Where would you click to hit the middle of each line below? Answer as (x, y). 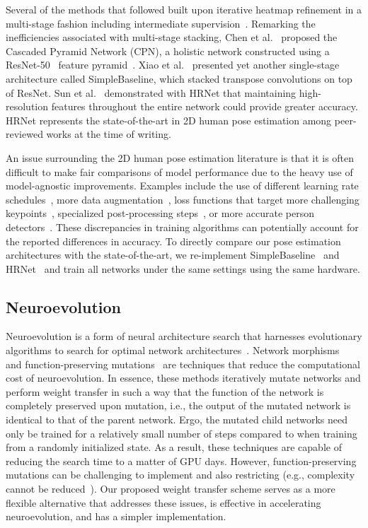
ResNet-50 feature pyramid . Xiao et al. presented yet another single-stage (173, 65)
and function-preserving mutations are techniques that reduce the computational (183, 364)
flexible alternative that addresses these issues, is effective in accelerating (163, 502)
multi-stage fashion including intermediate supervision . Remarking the (161, 23)
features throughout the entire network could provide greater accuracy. (205, 106)
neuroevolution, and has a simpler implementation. (116, 516)
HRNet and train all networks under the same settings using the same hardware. (183, 268)
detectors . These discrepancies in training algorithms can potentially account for (182, 227)
